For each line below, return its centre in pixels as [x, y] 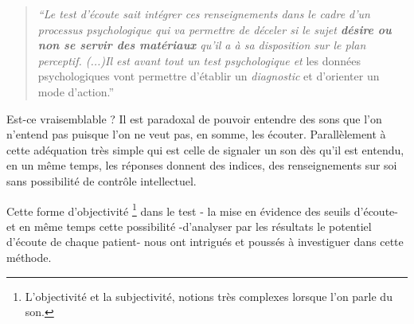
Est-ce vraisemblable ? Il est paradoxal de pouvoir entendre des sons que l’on [194, 118]
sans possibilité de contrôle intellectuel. [102, 180]
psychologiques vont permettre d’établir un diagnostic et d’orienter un [209, 76]
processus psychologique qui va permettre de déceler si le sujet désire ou [215, 29]
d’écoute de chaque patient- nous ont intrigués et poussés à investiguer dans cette [205, 242]
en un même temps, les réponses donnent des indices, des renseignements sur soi [202, 165]
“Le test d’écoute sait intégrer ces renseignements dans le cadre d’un [204, 14]
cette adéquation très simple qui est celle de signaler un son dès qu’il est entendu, [205, 149]
